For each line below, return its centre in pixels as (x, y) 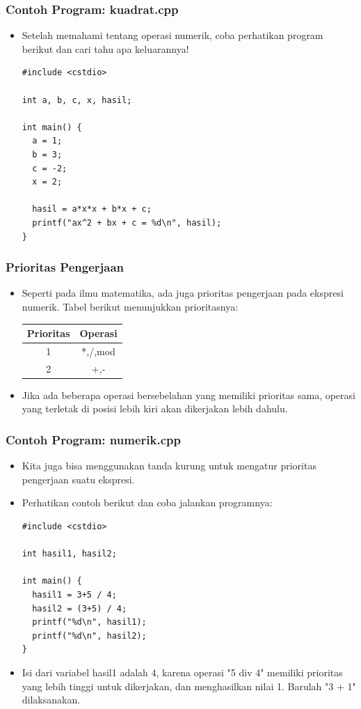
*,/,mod (98, 351)
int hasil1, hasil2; (69, 554)
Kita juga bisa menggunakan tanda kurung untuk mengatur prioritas (169, 466)
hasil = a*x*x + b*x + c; (92, 209)
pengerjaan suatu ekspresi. (78, 479)
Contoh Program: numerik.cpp (93, 439)
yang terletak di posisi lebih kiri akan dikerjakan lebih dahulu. (155, 408)
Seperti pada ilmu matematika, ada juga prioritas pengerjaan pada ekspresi (183, 293)
